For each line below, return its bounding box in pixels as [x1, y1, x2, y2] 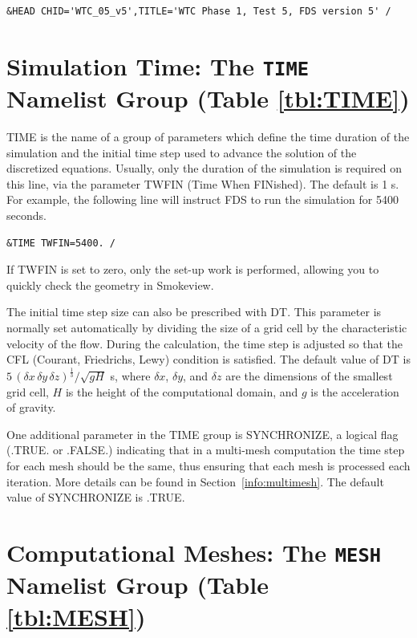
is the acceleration [310, 383, 399, 400]
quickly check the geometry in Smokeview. [6, 276, 214, 293]
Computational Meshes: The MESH [6, 536, 382, 569]
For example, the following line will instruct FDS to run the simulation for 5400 [6, 191, 399, 208]
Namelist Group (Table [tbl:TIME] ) [6, 82, 410, 115]
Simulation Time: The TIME [6, 49, 310, 82]
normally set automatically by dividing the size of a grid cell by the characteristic [6, 319, 407, 335]
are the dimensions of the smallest [225, 368, 393, 384]
